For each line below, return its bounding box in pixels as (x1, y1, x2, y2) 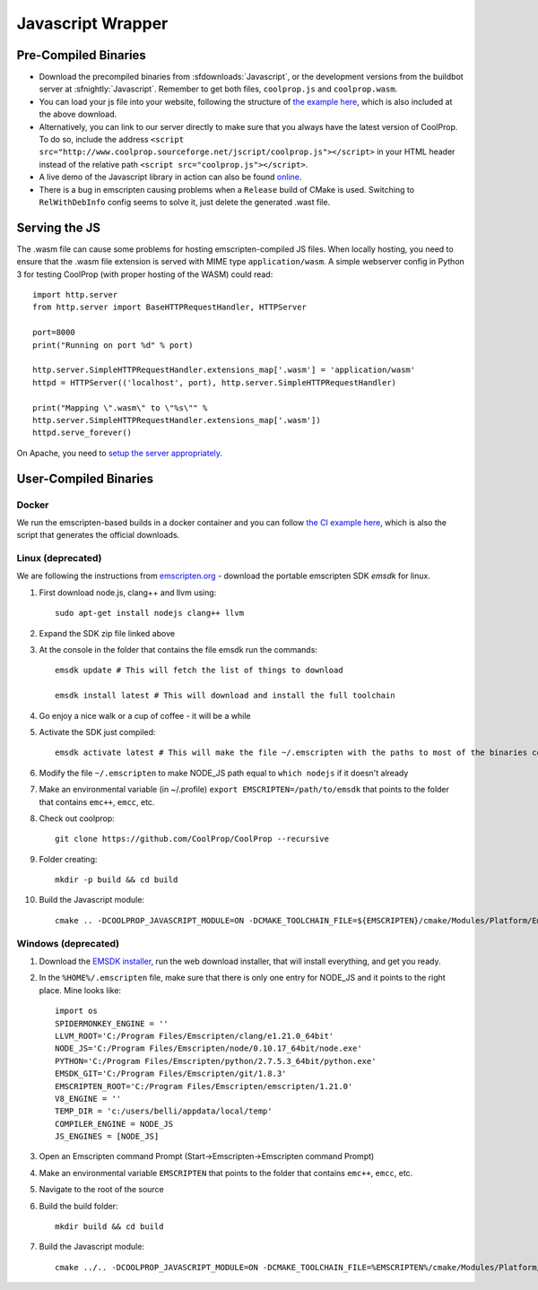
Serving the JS (16, 220, 101, 235)
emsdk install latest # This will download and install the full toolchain (55, 690, 395, 701)
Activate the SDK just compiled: (39, 726, 156, 737)
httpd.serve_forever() (32, 428, 133, 438)
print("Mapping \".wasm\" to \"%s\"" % (32, 403, 208, 412)
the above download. (39, 108, 117, 120)
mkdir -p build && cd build (55, 875, 178, 885)
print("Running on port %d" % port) (32, 340, 194, 350)
